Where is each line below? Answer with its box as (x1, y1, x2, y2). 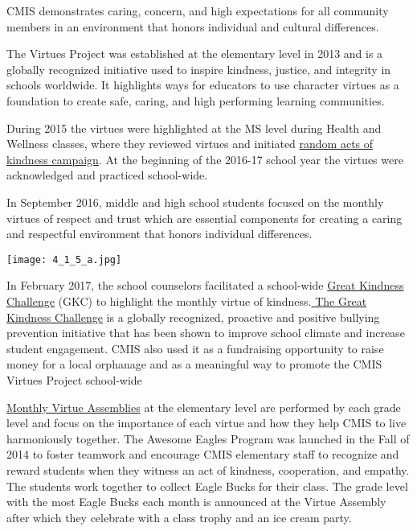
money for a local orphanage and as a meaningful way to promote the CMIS (6, 356, 382, 373)
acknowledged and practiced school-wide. (6, 167, 208, 183)
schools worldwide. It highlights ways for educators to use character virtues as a (6, 76, 399, 93)
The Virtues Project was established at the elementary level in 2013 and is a (6, 45, 383, 62)
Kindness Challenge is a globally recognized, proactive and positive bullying (6, 308, 380, 325)
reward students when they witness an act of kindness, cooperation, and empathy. (6, 461, 410, 478)
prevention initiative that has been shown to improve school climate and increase (6, 324, 405, 341)
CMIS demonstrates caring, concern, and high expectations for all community (6, 2, 389, 19)
